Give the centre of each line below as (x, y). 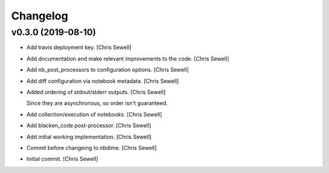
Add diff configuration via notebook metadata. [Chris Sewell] (103, 81)
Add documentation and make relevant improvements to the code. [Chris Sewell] (128, 58)
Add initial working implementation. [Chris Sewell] (89, 137)
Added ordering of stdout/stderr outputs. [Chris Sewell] (96, 92)
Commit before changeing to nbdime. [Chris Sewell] (92, 148)
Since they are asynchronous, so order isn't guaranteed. (97, 103)
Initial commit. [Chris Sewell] (62, 159)
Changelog (40, 16)
